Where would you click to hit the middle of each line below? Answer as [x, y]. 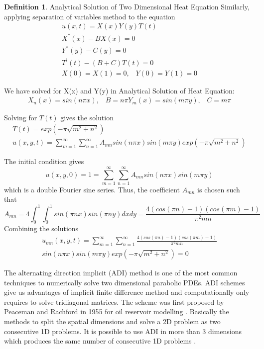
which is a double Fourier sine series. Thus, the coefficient [92, 189]
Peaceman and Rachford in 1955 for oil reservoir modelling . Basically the [117, 311]
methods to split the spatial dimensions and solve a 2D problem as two [112, 321]
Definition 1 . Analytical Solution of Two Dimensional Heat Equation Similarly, [127, 6]
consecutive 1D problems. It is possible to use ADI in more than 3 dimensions [123, 331]
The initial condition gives [44, 161]
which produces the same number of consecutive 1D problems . [100, 341]
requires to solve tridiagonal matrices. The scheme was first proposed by [114, 302]
